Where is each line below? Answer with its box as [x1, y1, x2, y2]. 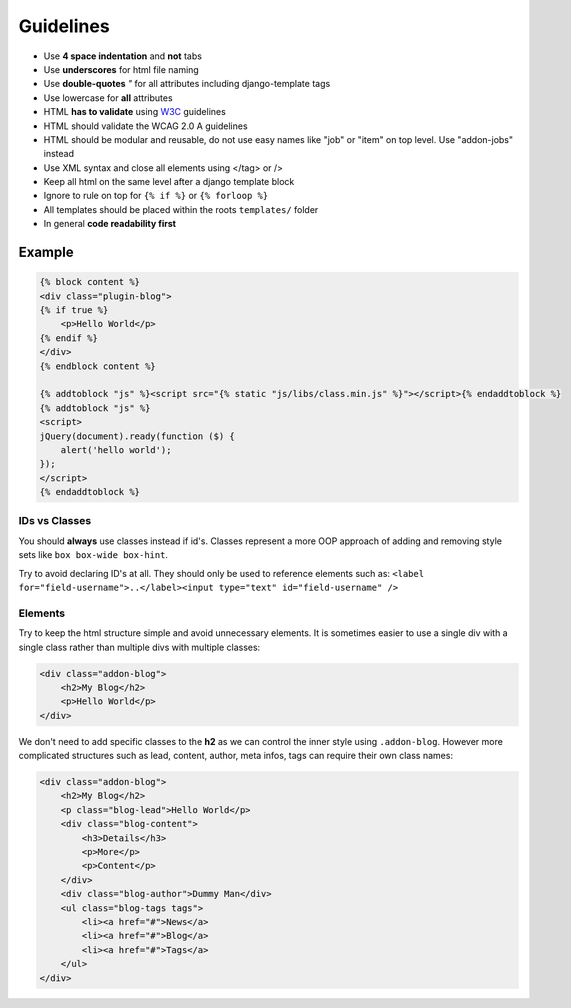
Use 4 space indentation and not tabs [43, 50, 202, 62]
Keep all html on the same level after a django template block [43, 176, 295, 188]
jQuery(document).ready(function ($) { [39, 430, 235, 442]
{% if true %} [39, 305, 109, 316]
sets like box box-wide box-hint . [18, 549, 169, 561]
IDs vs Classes [18, 514, 92, 528]
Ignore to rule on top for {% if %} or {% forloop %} [43, 190, 269, 202]
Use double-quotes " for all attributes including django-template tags [43, 78, 331, 90]
